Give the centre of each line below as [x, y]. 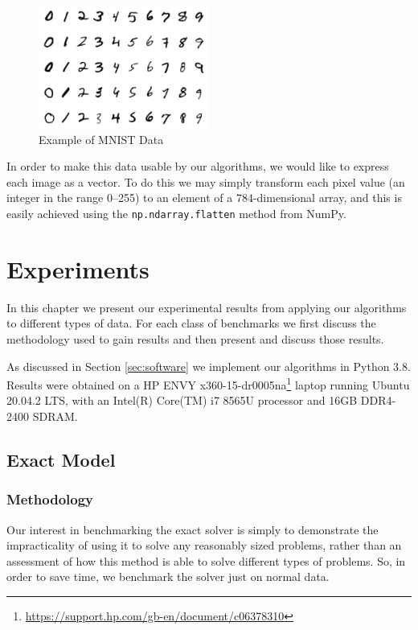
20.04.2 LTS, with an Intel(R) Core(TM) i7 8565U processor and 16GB [182, 400]
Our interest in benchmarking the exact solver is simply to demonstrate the [193, 529]
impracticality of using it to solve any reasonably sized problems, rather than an [204, 545]
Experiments [78, 268]
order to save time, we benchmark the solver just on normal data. [168, 576]
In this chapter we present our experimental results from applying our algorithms [207, 307]
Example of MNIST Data [101, 139]
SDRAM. [55, 416]
